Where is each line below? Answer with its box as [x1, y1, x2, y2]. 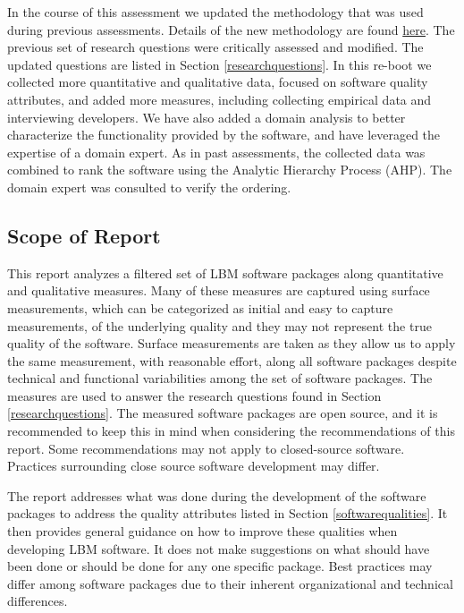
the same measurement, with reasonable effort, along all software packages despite [7, 351, 457, 370]
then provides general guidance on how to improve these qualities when [7, 522, 398, 541]
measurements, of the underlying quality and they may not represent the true [7, 316, 432, 335]
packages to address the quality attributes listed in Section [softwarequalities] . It [7, 504, 448, 523]
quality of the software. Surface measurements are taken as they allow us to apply [7, 334, 456, 353]
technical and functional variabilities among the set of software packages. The [7, 369, 433, 387]
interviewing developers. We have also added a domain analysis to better [7, 107, 406, 126]
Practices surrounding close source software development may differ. [7, 456, 380, 475]
